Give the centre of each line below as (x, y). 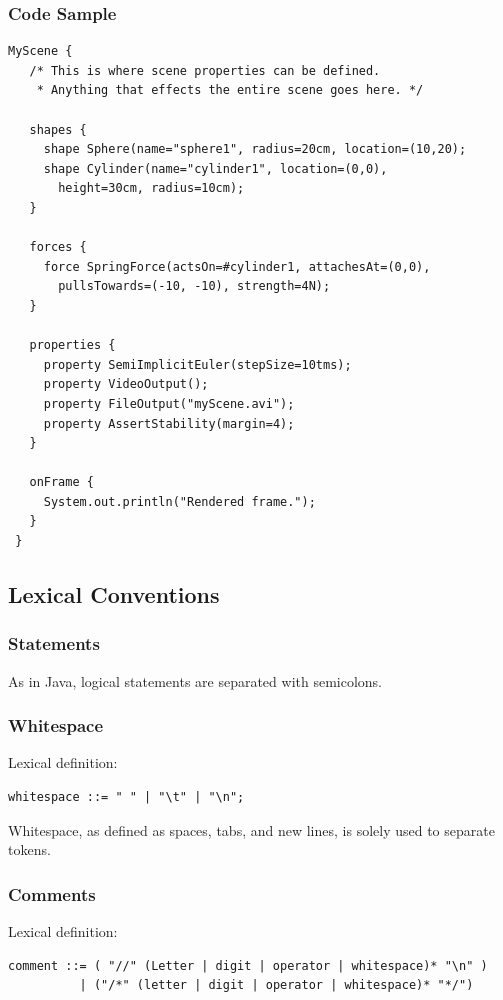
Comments (52, 893)
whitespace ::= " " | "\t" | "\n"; (126, 797)
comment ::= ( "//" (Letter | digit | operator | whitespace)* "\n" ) (248, 965)
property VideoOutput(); (126, 384)
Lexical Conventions (114, 594)
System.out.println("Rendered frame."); (179, 501)
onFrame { (61, 482)
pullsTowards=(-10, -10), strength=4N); (194, 286)
